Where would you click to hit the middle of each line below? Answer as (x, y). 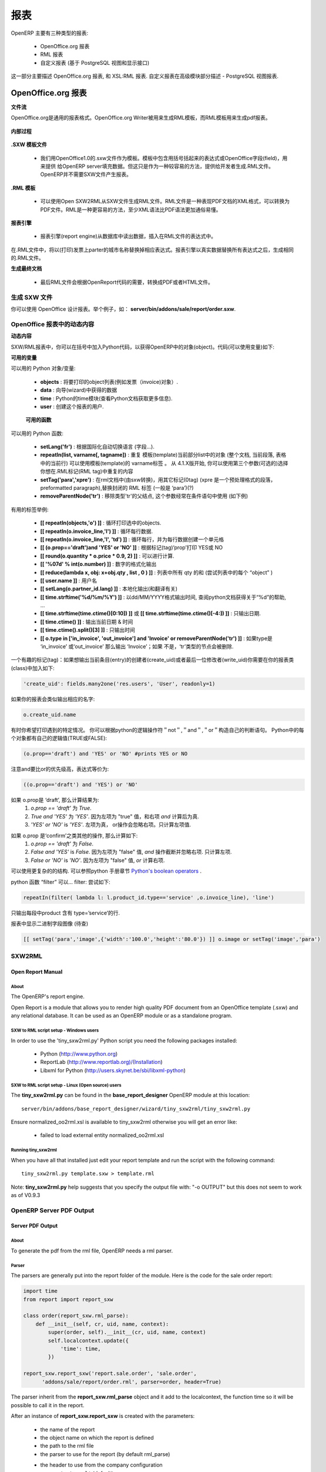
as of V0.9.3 (26, 1195)
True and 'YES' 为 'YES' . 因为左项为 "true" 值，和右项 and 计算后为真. (115, 816)
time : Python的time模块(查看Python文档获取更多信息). (106, 398)
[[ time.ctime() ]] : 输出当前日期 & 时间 (87, 622)
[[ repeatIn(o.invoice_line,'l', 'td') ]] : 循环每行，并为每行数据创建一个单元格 (132, 539)
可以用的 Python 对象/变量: (43, 369)
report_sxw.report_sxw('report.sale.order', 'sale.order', (110, 1374)
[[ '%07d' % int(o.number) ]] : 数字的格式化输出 (98, 564)
